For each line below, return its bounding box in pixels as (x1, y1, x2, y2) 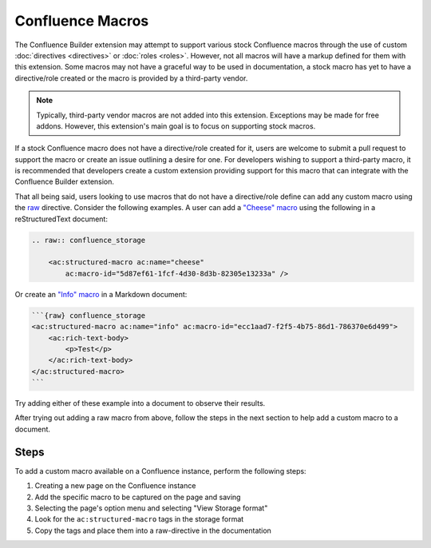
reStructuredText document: (14, 214, 108, 224)
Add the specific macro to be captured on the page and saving (34, 492, 241, 502)
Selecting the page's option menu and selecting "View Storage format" (34, 503, 268, 513)
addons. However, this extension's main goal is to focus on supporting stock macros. (36, 121, 316, 131)
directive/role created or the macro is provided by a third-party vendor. (14, 73, 248, 83)
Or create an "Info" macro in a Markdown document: (14, 289, 188, 299)
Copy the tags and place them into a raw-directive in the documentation (34, 526, 271, 535)
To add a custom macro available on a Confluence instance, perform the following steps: (14, 466, 306, 475)
